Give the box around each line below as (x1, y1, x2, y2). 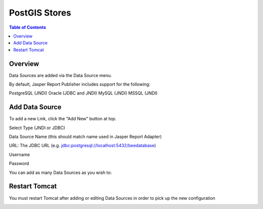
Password (9, 161, 29, 167)
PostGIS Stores (9, 7, 72, 18)
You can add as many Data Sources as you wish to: (9, 170, 112, 175)
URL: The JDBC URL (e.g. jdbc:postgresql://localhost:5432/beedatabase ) (9, 143, 156, 149)
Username (9, 152, 30, 157)
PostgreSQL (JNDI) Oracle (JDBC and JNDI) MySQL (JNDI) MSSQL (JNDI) (9, 90, 158, 96)
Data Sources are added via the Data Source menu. (9, 72, 112, 78)
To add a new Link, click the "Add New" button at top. (9, 116, 117, 122)
